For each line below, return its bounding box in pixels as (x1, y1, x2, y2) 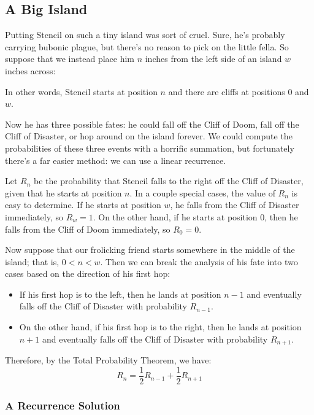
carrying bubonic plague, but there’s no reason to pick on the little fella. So (5, 40, 289, 53)
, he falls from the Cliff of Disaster (170, 198, 299, 211)
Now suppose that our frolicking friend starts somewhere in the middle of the (5, 243, 295, 256)
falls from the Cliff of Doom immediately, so (5, 222, 170, 235)
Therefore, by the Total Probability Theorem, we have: (5, 354, 212, 367)
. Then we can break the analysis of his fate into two (100, 255, 298, 268)
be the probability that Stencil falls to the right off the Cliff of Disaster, (34, 174, 304, 187)
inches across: (5, 64, 56, 77)
